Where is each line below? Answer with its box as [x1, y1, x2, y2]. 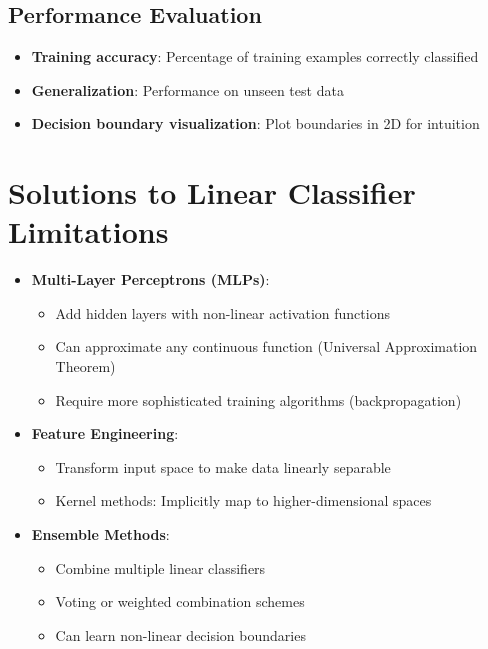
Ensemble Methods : [31, 524, 170, 545]
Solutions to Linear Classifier [8, 172, 416, 213]
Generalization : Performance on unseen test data [31, 79, 344, 100]
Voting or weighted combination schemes [55, 591, 305, 612]
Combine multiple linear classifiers [55, 557, 266, 578]
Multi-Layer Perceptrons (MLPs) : [31, 269, 270, 290]
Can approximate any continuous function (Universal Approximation [55, 336, 478, 357]
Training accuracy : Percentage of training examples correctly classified [31, 46, 479, 67]
